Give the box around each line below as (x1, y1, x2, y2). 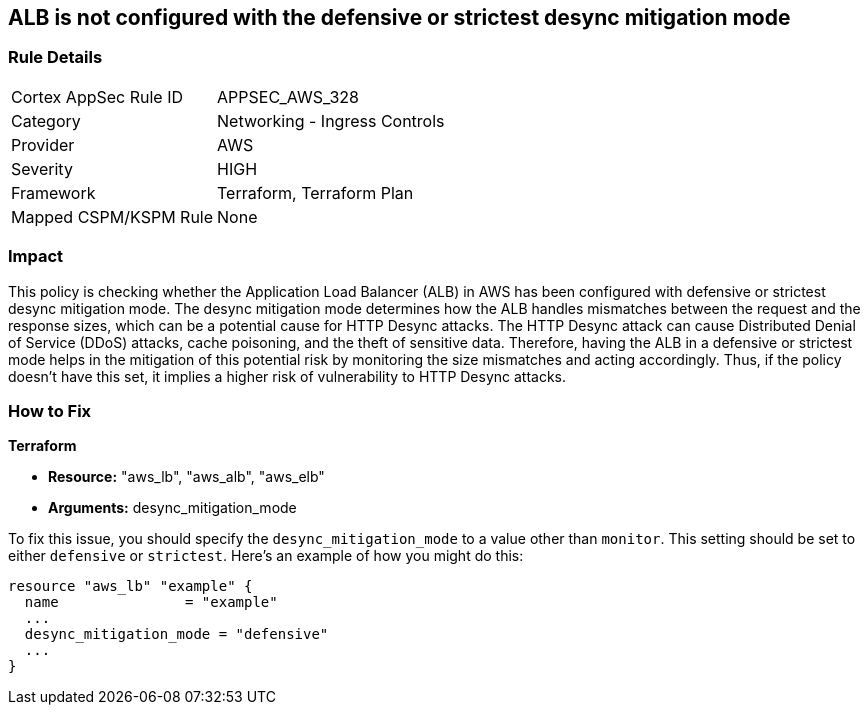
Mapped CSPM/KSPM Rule (11, 206, 214, 227)
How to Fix (8, 400, 92, 421)
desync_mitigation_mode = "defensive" (24, 626, 329, 643)
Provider (11, 134, 75, 155)
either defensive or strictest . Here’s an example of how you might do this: (8, 547, 524, 565)
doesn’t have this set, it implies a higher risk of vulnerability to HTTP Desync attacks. (8, 367, 567, 385)
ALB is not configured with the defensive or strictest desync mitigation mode (8, 5, 791, 30)
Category (11, 110, 81, 131)
